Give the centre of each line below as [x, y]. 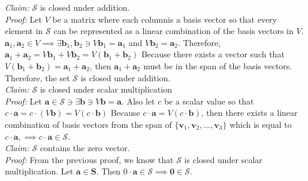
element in [24, 31]
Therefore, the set [37, 77]
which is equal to [261, 124]
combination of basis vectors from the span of [88, 124]
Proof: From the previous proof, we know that [89, 159]
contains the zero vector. [85, 148]
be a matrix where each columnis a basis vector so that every [164, 19]
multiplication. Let [39, 171]
